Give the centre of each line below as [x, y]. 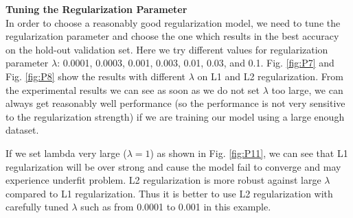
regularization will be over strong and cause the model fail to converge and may [173, 166]
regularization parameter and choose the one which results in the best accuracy [172, 36]
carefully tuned [37, 207]
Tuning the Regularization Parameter [96, 9]
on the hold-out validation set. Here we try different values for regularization [167, 49]
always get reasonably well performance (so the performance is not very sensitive [175, 103]
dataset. [22, 130]
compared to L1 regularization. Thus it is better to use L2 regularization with [169, 193]
